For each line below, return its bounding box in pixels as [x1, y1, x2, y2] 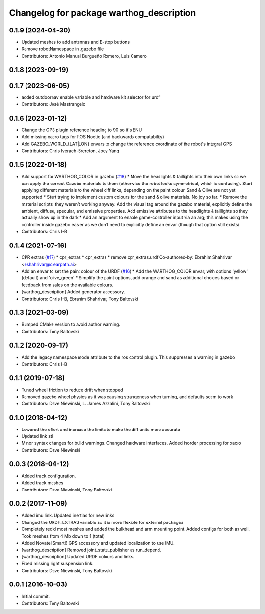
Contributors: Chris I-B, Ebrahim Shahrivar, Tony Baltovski [21, 296, 138, 302]
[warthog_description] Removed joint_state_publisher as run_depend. [21, 547, 161, 553]
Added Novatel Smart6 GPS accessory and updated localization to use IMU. [21, 540, 175, 546]
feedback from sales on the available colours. [21, 282, 114, 288]
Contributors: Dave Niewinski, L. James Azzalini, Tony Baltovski [21, 400, 150, 406]
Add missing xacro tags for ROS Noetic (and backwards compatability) [21, 134, 164, 140]
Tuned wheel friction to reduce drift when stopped [21, 387, 123, 393]
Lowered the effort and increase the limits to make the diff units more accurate [21, 426, 180, 432]
